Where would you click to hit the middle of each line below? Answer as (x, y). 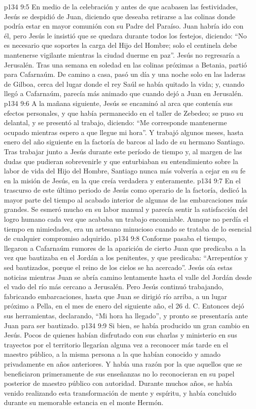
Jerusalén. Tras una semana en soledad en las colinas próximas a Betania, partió (126, 64)
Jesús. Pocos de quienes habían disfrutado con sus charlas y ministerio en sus (121, 335)
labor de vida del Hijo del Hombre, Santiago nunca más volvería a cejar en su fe (125, 171)
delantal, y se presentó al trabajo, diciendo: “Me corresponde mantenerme (115, 122)
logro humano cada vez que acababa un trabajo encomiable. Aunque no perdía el (126, 219)
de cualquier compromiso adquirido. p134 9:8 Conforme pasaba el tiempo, (115, 238)
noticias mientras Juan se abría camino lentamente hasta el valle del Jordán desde (128, 277)
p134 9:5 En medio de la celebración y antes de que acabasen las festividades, (121, 6)
